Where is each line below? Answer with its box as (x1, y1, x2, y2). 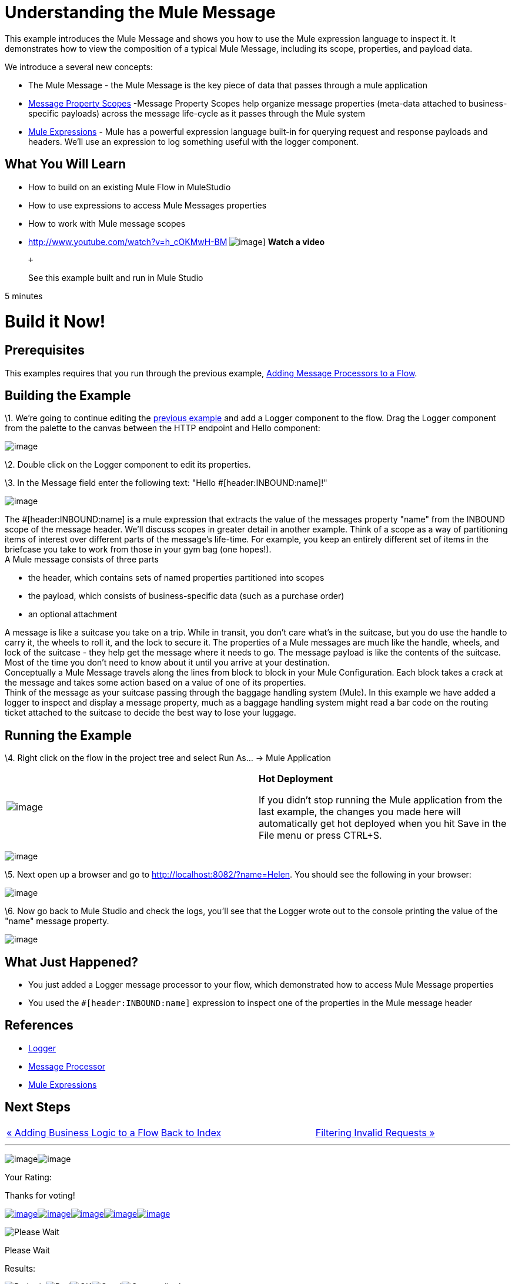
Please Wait (5, 1245, 50, 1255)
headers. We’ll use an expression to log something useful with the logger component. (28, 136, 359, 147)
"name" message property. (5, 916, 109, 926)
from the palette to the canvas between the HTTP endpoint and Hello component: (5, 423, 320, 433)
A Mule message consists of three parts (5, 554, 159, 565)
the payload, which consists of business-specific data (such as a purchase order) (28, 591, 345, 601)
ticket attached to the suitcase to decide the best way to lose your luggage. (5, 707, 296, 718)
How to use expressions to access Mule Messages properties (28, 200, 267, 210)
